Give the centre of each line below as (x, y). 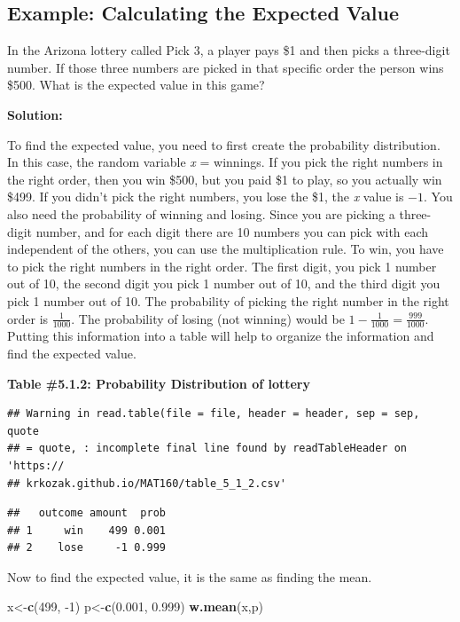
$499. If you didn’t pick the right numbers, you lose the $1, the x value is (206, 197)
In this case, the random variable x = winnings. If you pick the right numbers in (225, 162)
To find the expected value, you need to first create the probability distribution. (224, 144)
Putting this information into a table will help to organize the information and (221, 336)
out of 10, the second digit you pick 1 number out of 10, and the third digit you (224, 283)
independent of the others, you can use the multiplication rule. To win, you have (226, 249)
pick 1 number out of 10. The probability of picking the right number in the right (228, 300)
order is (28, 318)
